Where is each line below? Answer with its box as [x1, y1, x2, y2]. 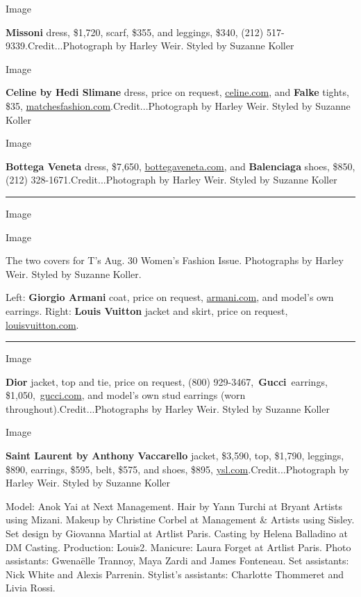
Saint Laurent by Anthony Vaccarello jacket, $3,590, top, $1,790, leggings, [6, 448, 344, 463]
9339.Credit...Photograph [6, 38, 113, 53]
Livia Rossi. [6, 580, 56, 595]
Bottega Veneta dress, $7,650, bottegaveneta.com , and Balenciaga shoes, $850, [6, 158, 355, 173]
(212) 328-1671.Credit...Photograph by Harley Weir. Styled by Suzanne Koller [6, 172, 337, 187]
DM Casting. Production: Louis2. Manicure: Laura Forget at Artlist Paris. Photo [6, 539, 351, 554]
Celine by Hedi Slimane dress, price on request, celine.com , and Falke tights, [6, 85, 349, 99]
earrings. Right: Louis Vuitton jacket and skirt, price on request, [6, 303, 288, 318]
